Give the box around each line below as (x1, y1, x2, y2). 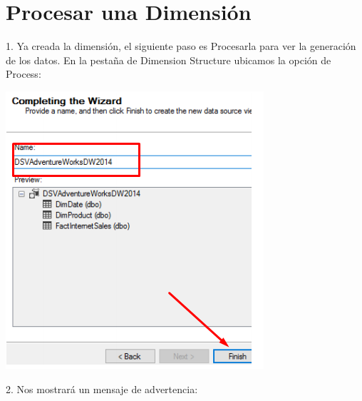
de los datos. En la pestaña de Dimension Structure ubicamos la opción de (6, 52, 331, 67)
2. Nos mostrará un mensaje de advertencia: (6, 381, 198, 396)
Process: (6, 66, 41, 81)
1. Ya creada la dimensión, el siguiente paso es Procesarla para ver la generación (6, 39, 356, 54)
